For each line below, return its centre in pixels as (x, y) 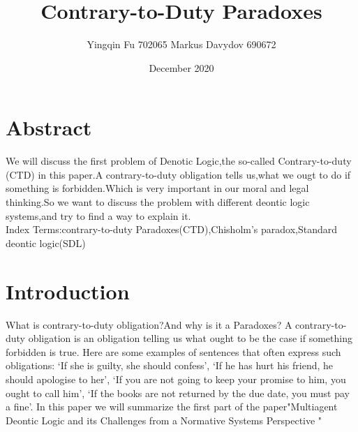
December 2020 (181, 67)
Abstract (49, 127)
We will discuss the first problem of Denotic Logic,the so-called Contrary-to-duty (179, 161)
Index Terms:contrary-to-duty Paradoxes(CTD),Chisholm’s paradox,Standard (172, 229)
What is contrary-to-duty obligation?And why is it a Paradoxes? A (149, 324)
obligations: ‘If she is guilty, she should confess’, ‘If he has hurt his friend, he (170, 365)
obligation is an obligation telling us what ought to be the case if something (190, 338)
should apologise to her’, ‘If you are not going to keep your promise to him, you (176, 379)
